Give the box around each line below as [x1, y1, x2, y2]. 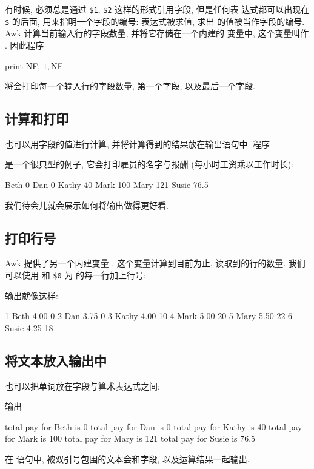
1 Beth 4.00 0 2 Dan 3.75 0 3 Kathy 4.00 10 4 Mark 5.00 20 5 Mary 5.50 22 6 [5, 309, 293, 322]
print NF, [5, 59, 41, 72]
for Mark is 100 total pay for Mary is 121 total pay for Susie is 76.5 [5, 432, 256, 445]
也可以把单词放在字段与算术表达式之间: [5, 379, 160, 392]
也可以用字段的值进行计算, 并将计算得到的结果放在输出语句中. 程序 [5, 137, 270, 150]
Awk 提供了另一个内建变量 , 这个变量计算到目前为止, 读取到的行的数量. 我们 [5, 257, 306, 269]
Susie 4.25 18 [5, 321, 53, 334]
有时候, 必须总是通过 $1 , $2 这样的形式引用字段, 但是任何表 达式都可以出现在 [5, 3, 310, 15]
